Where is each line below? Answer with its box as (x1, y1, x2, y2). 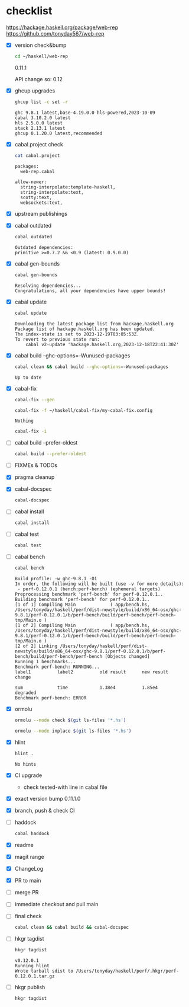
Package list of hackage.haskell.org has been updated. (14, 326, 155, 332)
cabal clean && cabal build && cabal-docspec (14, 925, 129, 931)
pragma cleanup (14, 474, 55, 481)
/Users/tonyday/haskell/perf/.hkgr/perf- (76, 968, 179, 974)
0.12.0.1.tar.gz (14, 973, 55, 979)
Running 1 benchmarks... (14, 659, 76, 665)
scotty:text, (20, 194, 53, 200)
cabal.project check (14, 140, 63, 148)
